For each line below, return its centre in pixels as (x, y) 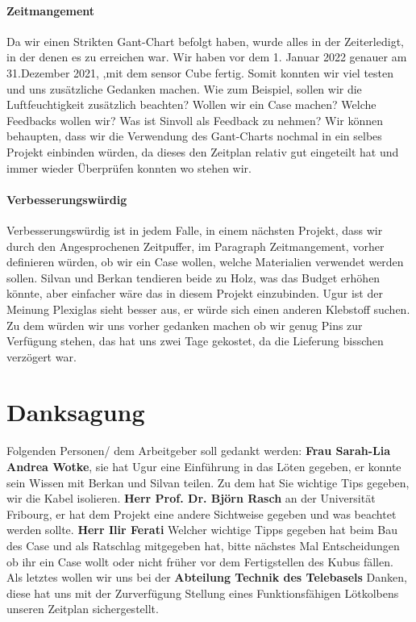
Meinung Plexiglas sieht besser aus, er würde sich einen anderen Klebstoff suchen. (208, 309)
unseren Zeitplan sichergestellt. (83, 609)
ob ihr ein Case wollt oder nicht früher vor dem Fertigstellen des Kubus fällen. (200, 561)
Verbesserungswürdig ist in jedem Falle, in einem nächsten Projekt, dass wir (195, 230)
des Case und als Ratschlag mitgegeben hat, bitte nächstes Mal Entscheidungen (203, 545)
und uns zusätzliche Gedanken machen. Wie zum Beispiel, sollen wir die (184, 88)
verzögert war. (42, 356)
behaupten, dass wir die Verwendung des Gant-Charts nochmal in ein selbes (194, 136)
